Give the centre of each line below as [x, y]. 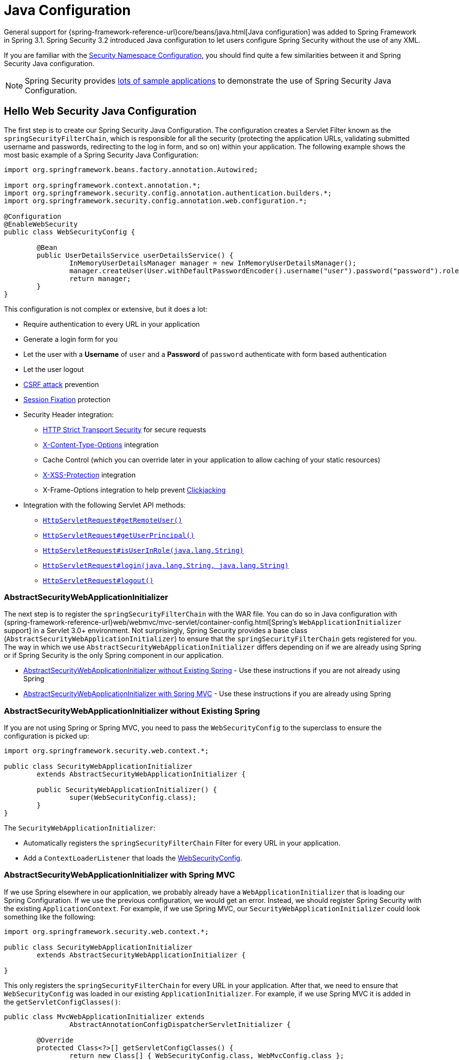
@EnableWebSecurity [41, 224]
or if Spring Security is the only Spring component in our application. [114, 655]
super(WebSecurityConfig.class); [133, 798]
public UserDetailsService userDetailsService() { [135, 255]
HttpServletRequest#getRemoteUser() [113, 520]
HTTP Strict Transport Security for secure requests [124, 429]
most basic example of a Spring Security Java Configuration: [101, 155]
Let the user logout [54, 369]
